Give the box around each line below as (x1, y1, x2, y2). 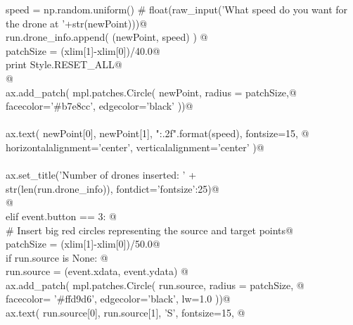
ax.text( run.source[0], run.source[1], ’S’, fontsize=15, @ (6, 305, 245, 320)
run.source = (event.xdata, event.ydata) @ (6, 264, 188, 279)
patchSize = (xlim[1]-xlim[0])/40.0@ (6, 43, 160, 58)
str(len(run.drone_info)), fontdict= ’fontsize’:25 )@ (6, 181, 219, 196)
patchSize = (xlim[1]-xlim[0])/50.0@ (6, 236, 160, 251)
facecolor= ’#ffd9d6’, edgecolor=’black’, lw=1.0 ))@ (6, 291, 231, 306)
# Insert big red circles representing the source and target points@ (6, 222, 293, 237)
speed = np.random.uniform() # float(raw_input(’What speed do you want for (6, 2, 348, 16)
